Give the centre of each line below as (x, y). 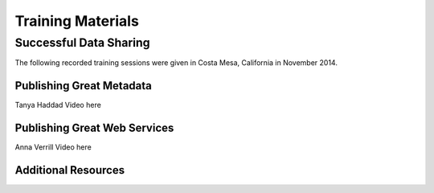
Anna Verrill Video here (53, 147)
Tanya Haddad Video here (58, 105)
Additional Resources (70, 170)
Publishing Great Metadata (83, 86)
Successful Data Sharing (82, 43)
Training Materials (77, 21)
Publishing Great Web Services (94, 128)
